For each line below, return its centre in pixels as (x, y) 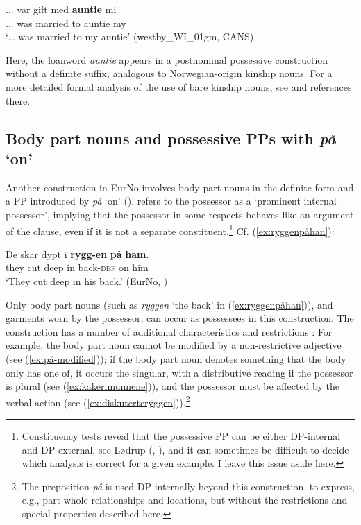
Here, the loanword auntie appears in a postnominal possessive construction (167, 59)
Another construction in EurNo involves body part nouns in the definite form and (180, 187)
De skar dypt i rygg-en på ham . (77, 253)
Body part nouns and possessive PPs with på (171, 138)
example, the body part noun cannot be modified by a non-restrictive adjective (174, 345)
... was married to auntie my (66, 23)
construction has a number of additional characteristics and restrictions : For (169, 331)
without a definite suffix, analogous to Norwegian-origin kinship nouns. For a (169, 73)
